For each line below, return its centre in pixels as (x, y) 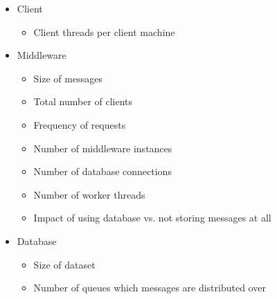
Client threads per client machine (104, 31)
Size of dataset (64, 264)
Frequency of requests (80, 124)
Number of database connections (102, 171)
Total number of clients (83, 101)
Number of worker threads (89, 194)
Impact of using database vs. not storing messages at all (152, 218)
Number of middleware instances (103, 148)
